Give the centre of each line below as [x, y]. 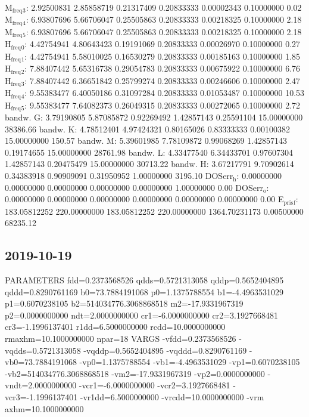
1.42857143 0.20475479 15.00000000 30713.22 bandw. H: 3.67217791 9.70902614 [149, 164]
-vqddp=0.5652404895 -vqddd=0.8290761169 [165, 350]
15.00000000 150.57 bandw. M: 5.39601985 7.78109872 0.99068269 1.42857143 [146, 140]
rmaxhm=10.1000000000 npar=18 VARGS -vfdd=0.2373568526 [121, 339]
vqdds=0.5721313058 [43, 350]
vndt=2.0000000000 [41, 385]
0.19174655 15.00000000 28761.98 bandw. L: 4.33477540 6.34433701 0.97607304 [149, 152]
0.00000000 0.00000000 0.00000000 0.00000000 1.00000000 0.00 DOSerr [134, 187]
